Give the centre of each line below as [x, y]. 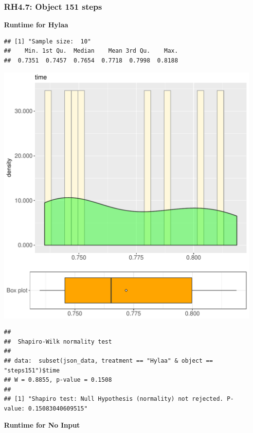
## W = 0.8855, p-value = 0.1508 [58, 380]
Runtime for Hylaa [36, 25]
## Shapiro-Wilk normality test [58, 341]
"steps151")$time [32, 370]
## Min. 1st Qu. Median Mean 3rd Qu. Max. [91, 51]
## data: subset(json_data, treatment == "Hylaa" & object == [108, 361]
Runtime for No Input [42, 424]
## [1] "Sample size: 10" [47, 41]
